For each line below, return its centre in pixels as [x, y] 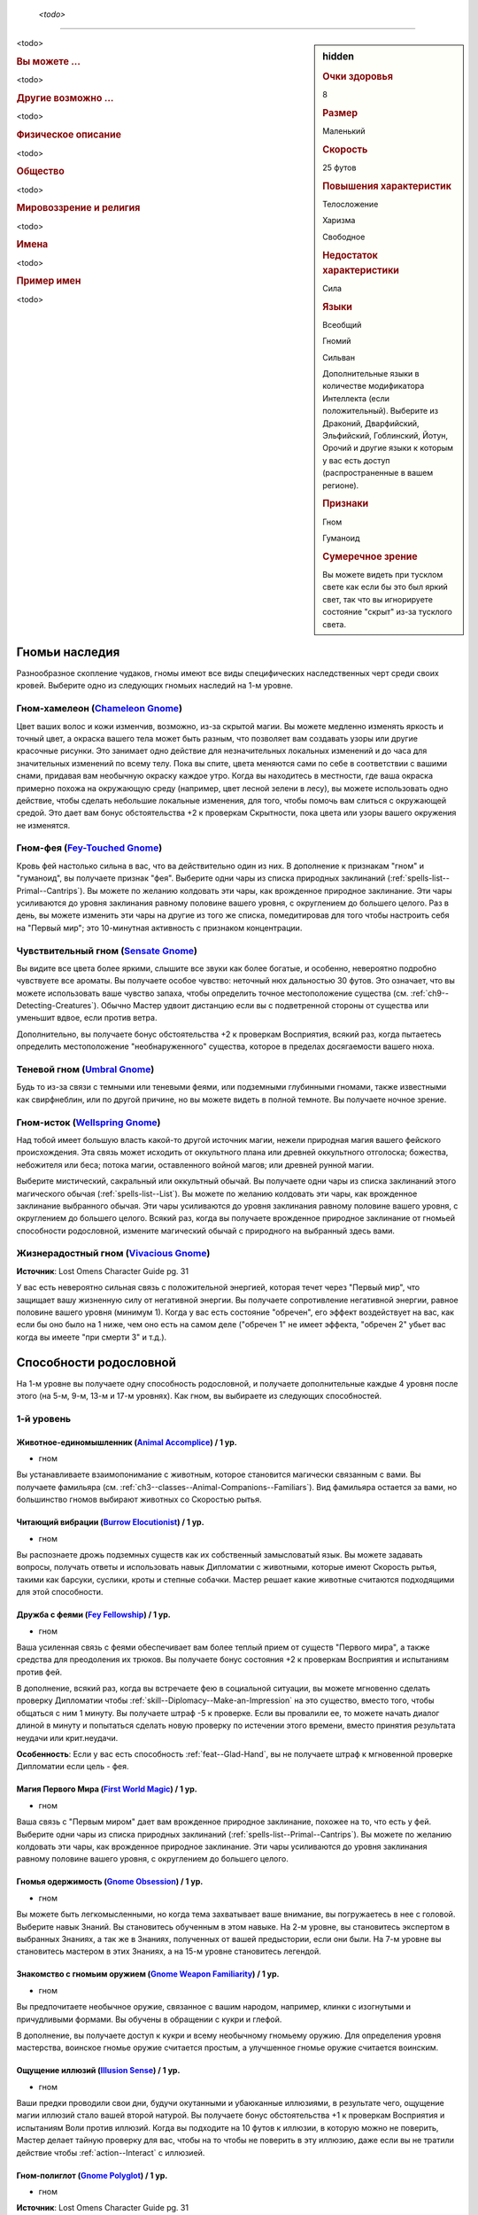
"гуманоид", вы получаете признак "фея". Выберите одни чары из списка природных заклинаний [201, 878]
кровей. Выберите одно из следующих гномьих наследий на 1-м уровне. [155, 686]
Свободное [344, 237]
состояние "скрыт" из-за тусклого [388, 612]
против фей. [39, 1672]
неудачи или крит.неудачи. [67, 1737]
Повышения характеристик [387, 186]
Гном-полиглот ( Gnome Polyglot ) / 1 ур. [92, 2175]
